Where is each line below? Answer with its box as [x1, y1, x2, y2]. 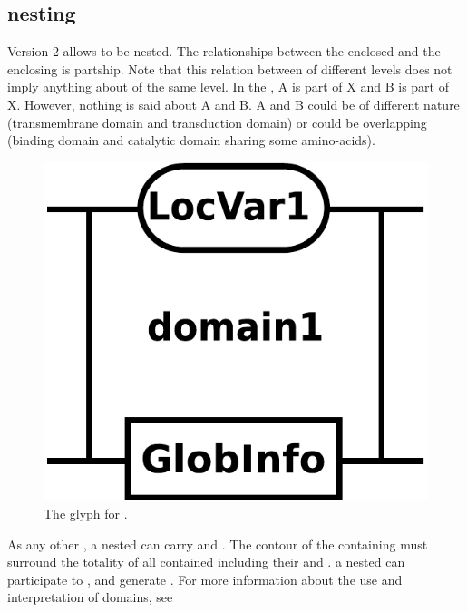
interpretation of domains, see [7, 588, 173, 607]
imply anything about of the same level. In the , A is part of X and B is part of [7, 77, 450, 96]
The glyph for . [44, 503, 128, 522]
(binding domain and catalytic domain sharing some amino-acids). [7, 131, 375, 150]
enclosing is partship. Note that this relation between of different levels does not [7, 59, 452, 78]
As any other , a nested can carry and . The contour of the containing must [7, 534, 428, 553]
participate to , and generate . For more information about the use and [7, 569, 403, 588]
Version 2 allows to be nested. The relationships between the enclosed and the [7, 42, 441, 61]
